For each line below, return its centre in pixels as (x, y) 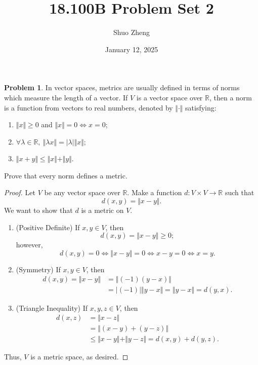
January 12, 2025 (132, 49)
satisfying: (201, 107)
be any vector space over (82, 192)
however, (29, 245)
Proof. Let (20, 192)
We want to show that (38, 210)
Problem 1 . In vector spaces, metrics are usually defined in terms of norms (122, 87)
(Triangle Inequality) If (52, 307)
